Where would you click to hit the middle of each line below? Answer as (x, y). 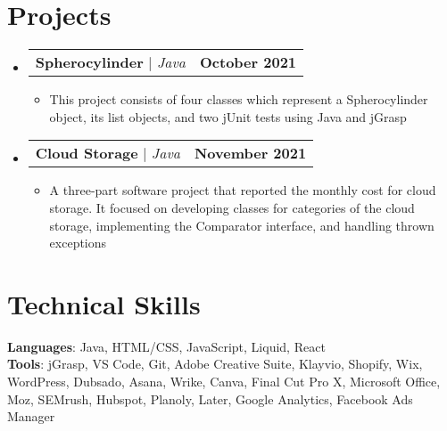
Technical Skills (104, 303)
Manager (31, 416)
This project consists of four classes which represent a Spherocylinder (239, 99)
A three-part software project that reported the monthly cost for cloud (243, 190)
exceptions (78, 243)
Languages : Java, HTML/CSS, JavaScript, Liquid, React (166, 346)
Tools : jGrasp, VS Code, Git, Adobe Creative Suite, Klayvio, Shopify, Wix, (215, 364)
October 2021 (248, 62)
